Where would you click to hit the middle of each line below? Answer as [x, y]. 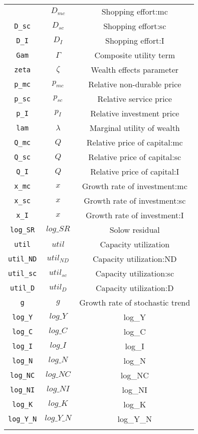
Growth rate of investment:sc [135, 200]
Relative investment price [135, 113]
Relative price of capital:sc [135, 157]
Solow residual [135, 230]
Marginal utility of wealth [135, 128]
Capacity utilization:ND [135, 259]
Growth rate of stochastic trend [135, 302]
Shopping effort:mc [135, 11]
